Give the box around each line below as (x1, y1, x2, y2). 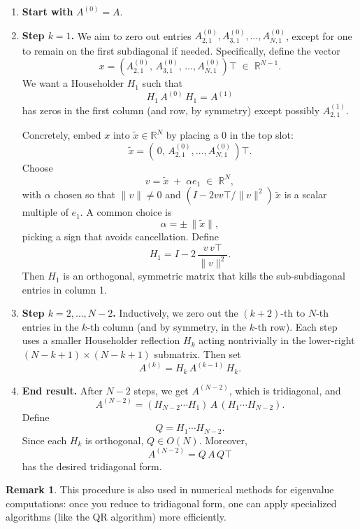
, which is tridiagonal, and (229, 383, 341, 397)
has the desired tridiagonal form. (22, 458, 162, 473)
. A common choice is (80, 205, 172, 219)
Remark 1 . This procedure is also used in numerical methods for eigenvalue (6, 482, 334, 497)
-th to (280, 305, 305, 320)
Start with (22, 4, 73, 18)
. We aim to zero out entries (71, 28, 192, 43)
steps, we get (134, 383, 189, 397)
